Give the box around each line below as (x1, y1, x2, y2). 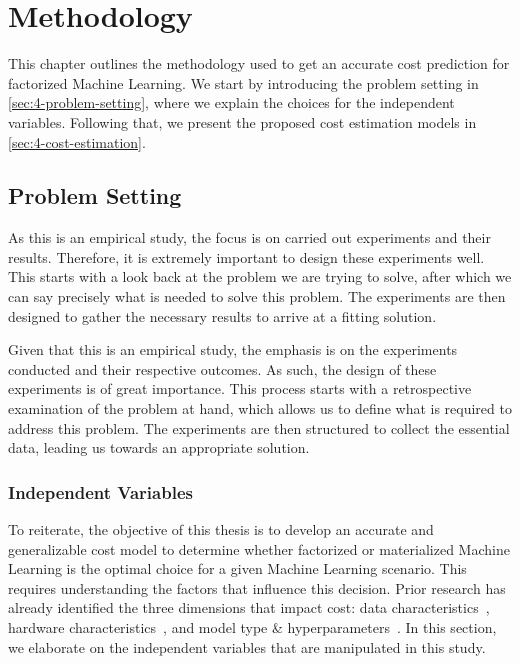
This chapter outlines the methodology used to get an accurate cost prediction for (8, 53, 510, 74)
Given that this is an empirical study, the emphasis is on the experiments (8, 339, 458, 360)
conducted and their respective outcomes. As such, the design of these (8, 358, 437, 379)
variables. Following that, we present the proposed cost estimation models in (8, 111, 477, 132)
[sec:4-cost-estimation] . (8, 131, 146, 152)
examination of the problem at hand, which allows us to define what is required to (8, 398, 512, 419)
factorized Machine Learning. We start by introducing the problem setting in (8, 72, 479, 93)
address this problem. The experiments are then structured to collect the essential (8, 417, 510, 438)
